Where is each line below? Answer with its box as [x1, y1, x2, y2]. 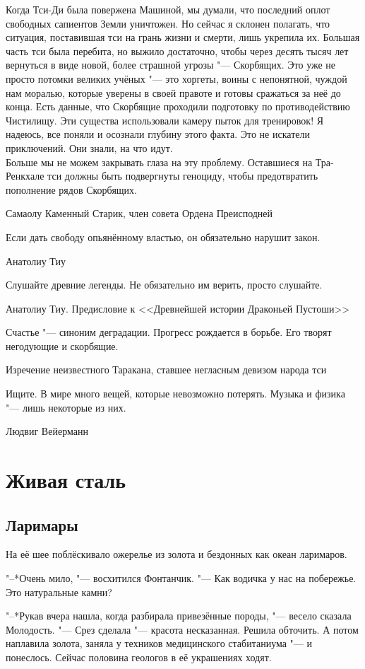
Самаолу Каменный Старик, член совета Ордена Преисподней [6, 206, 273, 221]
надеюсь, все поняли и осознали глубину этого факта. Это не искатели [6, 127, 310, 141]
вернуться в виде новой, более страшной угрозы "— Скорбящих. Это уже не [6, 57, 336, 72]
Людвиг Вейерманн [6, 424, 88, 438]
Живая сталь [6, 465, 126, 494]
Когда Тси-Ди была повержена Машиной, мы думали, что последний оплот [6, 2, 330, 16]
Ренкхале [6, 168, 44, 183]
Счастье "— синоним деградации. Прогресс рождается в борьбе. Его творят [6, 325, 332, 339]
